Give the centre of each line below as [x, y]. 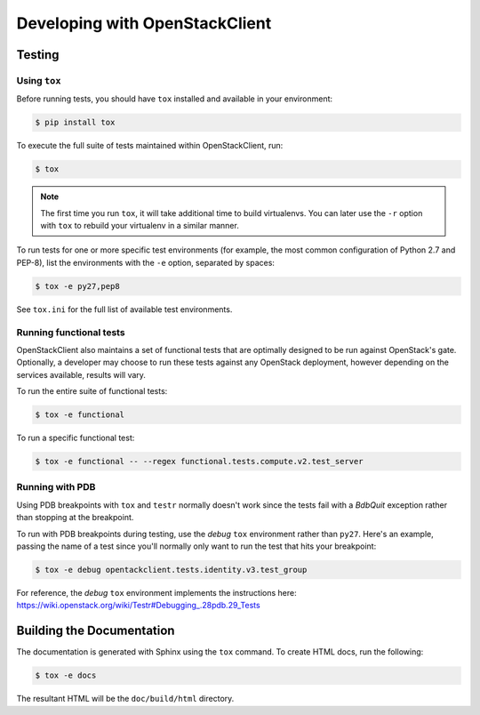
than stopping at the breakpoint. [75, 518]
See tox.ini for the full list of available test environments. [124, 309]
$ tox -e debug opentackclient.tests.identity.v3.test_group [171, 570]
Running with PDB [56, 487]
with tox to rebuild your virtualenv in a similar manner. [140, 226]
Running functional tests [71, 332]
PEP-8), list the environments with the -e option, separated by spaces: [146, 262]
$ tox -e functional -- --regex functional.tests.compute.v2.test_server [199, 462]
